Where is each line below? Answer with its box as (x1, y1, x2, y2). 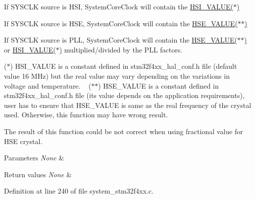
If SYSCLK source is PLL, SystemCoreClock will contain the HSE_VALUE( (4, 35, 238, 45)
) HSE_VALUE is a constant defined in (98, 80, 219, 91)
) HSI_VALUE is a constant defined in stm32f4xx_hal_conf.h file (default (10, 61, 237, 71)
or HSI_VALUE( (4, 44, 56, 54)
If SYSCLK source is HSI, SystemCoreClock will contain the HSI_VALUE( (4, 1, 233, 11)
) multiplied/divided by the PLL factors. (59, 44, 183, 54)
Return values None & (4, 169, 72, 179)
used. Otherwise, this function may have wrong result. (4, 109, 168, 120)
